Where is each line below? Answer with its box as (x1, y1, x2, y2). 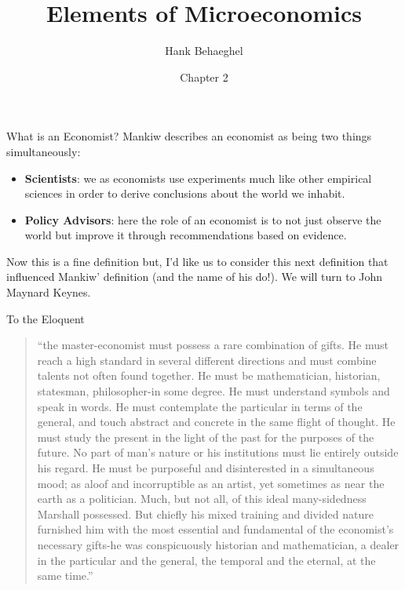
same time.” (37, 567, 93, 584)
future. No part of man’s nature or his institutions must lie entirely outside (37, 444, 399, 461)
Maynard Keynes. (6, 284, 91, 300)
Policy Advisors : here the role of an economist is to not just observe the (24, 211, 381, 228)
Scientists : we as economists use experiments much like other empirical (24, 169, 372, 186)
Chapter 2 (180, 68, 228, 85)
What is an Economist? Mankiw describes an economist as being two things (6, 128, 372, 144)
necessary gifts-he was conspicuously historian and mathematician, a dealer (37, 536, 400, 552)
